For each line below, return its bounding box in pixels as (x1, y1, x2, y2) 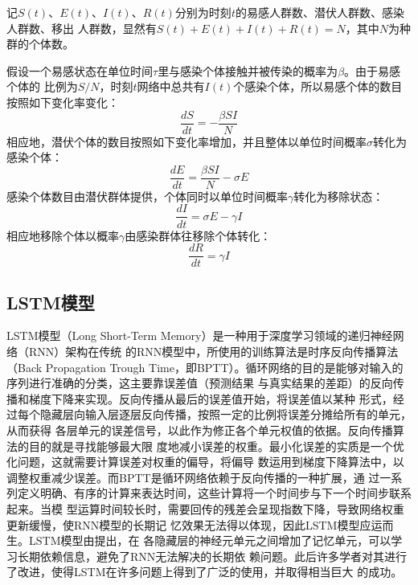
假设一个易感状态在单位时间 (6, 62, 153, 79)
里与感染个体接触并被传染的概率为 (158, 62, 338, 79)
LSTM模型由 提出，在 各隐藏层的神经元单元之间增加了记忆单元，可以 (28, 532, 391, 549)
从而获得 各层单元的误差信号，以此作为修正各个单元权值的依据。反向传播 (6, 421, 393, 438)
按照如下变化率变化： (6, 93, 119, 110)
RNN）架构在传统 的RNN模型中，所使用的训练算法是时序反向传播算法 (28, 342, 399, 359)
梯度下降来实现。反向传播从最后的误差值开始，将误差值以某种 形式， (28, 390, 393, 407)
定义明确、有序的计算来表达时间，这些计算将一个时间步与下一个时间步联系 (17, 485, 412, 501)
